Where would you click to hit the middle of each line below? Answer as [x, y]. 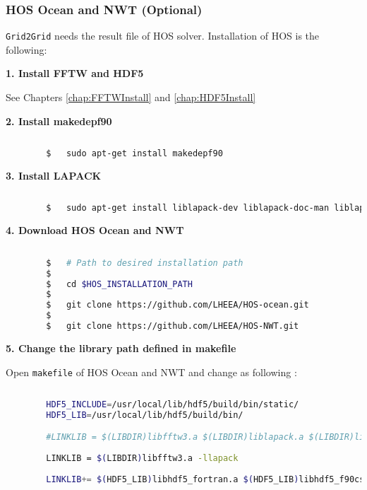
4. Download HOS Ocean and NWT [95, 230]
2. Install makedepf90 [59, 121]
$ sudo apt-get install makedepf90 [134, 154]
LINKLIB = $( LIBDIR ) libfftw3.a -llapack [142, 459]
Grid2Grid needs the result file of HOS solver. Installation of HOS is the [163, 36]
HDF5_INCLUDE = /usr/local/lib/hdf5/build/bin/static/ [173, 405]
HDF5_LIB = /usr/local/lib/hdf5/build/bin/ [145, 415]
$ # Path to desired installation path [145, 263]
